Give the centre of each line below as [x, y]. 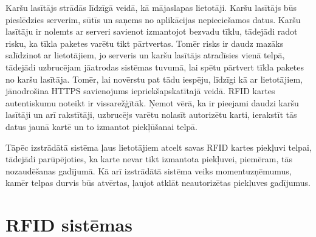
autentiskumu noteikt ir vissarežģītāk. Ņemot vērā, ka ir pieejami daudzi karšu [152, 102]
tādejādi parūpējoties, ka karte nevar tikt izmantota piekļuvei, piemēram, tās [149, 159]
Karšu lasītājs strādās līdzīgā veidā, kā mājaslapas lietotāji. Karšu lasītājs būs [151, 7]
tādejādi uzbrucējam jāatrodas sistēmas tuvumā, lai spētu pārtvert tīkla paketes [155, 67]
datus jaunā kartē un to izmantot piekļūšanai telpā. [102, 126]
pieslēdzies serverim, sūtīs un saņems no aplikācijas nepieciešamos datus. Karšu [153, 19]
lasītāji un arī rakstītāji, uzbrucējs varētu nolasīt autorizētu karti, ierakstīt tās [151, 115]
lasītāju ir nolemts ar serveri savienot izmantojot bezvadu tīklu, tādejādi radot [152, 31]
